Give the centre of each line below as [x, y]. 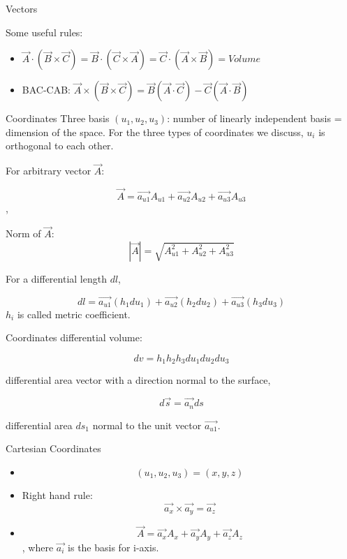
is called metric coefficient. [74, 314]
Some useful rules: [44, 32]
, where [38, 547]
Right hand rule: [57, 494]
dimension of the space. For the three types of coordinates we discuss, [155, 132]
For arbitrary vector [49, 171]
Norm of [23, 233]
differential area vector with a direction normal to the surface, [138, 380]
